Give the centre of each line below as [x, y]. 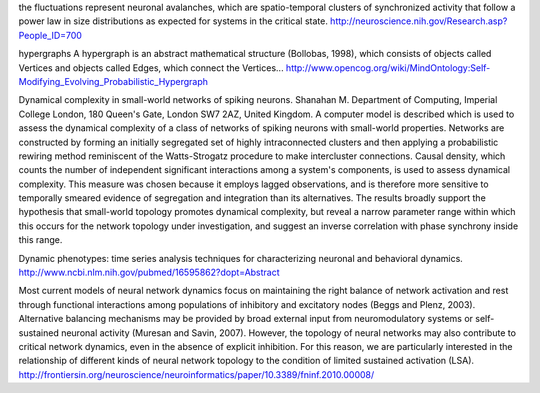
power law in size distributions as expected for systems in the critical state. [173, 21]
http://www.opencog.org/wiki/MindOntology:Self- [388, 67]
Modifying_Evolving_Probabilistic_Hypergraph [113, 81]
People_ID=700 [50, 35]
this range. [40, 240]
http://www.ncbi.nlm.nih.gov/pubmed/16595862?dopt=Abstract [149, 272]
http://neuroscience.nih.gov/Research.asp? [419, 21]
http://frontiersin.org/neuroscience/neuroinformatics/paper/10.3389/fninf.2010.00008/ [196, 374]
